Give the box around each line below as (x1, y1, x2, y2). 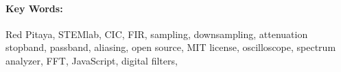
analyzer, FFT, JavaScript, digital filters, (5, 53, 178, 67)
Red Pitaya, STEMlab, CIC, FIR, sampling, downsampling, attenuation (5, 26, 308, 41)
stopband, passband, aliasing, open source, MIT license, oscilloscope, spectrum (5, 40, 336, 54)
